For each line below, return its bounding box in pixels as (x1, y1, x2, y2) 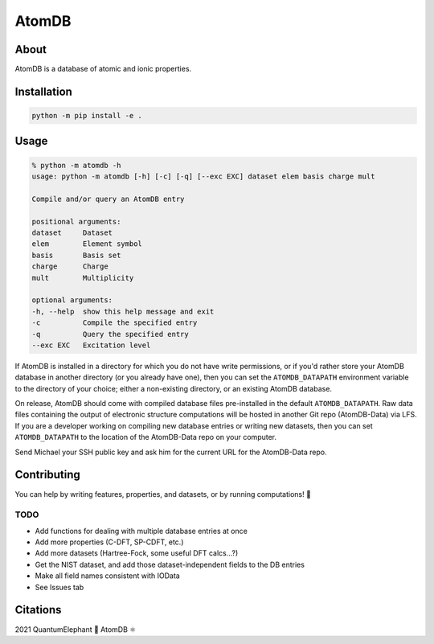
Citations (14, 603, 62, 617)
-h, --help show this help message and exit (31, 306, 215, 316)
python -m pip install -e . (31, 111, 142, 121)
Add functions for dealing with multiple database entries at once (35, 526, 248, 535)
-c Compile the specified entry (31, 318, 198, 327)
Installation (14, 84, 72, 98)
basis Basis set (31, 250, 121, 260)
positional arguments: (31, 217, 121, 226)
